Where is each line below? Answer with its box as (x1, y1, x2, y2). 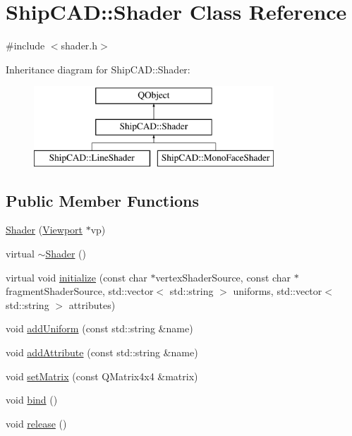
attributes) (68, 297, 116, 312)
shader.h (61, 38, 98, 53)
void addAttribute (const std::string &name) (6, 345, 198, 360)
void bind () (6, 392, 58, 407)
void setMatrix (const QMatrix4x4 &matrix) (6, 368, 198, 383)
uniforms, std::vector (233, 284, 322, 298)
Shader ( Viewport (6, 222, 83, 237)
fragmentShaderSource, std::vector (6, 284, 154, 298)
